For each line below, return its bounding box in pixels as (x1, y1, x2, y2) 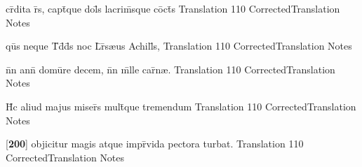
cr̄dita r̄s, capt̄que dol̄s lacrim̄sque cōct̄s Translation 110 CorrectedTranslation (6, 1, 340, 15)
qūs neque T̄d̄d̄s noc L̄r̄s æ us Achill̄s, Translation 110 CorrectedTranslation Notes (6, 38, 352, 53)
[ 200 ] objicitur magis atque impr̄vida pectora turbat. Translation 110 (6, 136, 304, 151)
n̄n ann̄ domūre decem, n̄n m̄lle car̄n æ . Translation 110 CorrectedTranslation (6, 61, 335, 76)
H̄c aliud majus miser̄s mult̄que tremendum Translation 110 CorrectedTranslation (6, 99, 356, 113)
